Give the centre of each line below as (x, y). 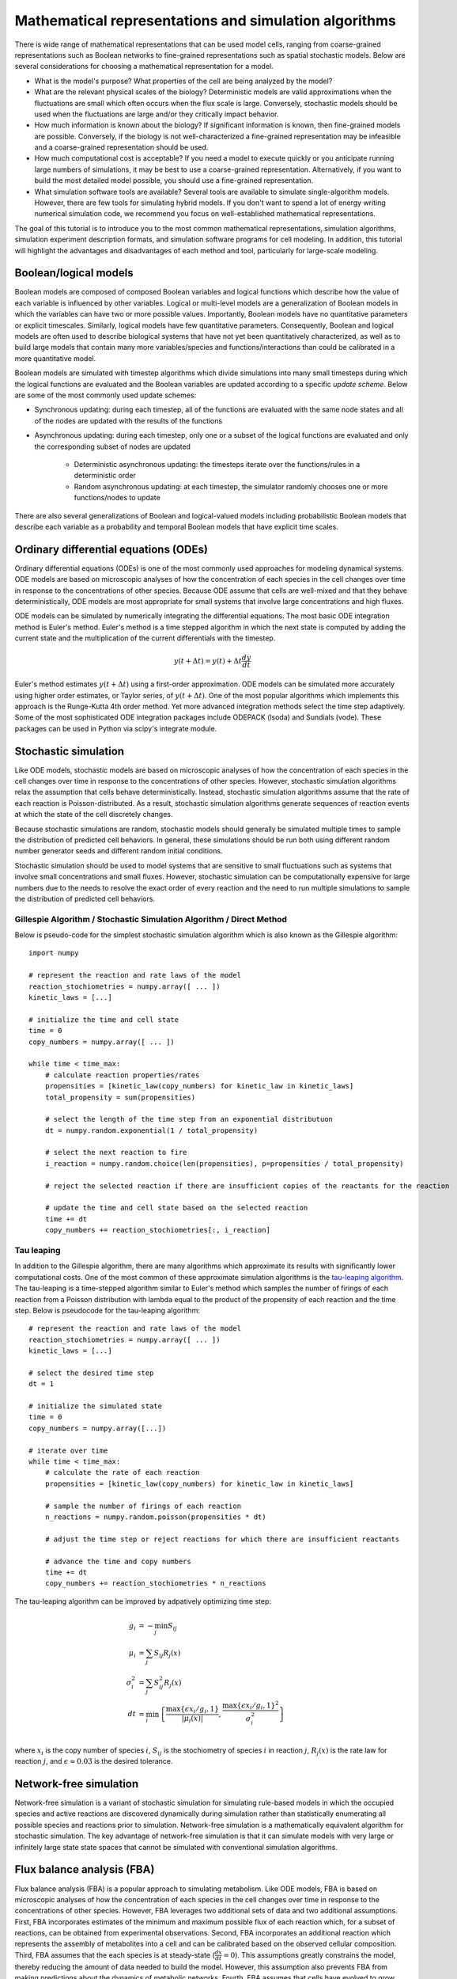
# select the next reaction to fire (116, 1153)
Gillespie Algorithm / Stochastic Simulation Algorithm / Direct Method (151, 919)
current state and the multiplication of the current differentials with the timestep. (145, 638)
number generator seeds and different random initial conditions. (119, 851)
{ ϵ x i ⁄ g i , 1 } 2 (258, 1705)
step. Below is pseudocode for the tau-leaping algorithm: (108, 1310)
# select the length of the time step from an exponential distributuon (189, 1119)
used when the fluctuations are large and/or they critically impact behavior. (157, 114)
